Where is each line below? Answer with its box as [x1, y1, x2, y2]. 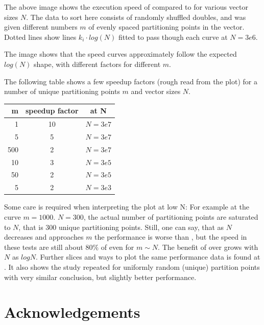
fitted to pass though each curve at [118, 31, 228, 42]
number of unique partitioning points [4, 86, 120, 97]
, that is [18, 221, 43, 232]
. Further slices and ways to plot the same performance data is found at [36, 251, 260, 262]
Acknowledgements [4, 301, 140, 322]
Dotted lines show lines [4, 31, 77, 42]
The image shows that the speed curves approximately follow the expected [4, 49, 237, 59]
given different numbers [4, 21, 78, 32]
